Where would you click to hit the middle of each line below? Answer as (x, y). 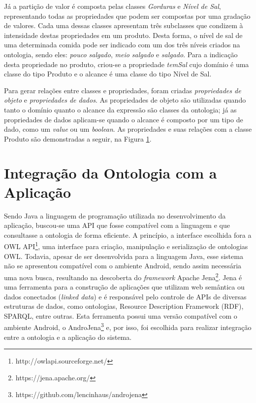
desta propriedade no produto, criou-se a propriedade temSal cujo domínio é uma (127, 64)
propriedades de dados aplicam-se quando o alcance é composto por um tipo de (124, 119)
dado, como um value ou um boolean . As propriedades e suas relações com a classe (128, 129)
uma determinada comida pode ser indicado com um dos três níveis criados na (122, 45)
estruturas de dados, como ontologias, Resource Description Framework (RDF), (124, 306)
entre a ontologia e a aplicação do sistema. (68, 337)
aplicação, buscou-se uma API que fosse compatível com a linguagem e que (117, 225)
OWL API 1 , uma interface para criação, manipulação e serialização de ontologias (126, 246)
